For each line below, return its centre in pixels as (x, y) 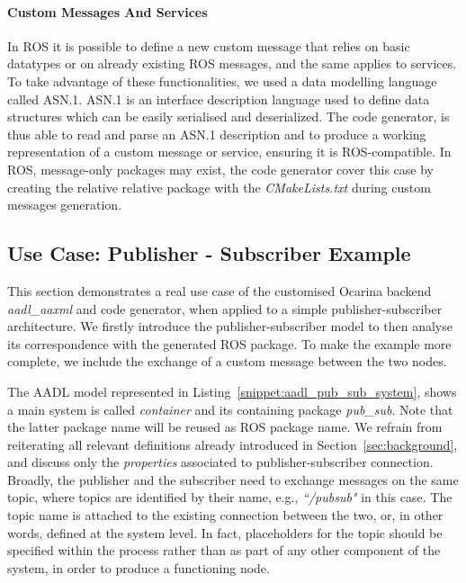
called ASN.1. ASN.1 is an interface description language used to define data (219, 99)
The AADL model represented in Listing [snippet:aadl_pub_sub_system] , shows (232, 391)
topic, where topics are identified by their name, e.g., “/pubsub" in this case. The (230, 497)
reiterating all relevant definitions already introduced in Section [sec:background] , (233, 444)
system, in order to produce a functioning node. (139, 567)
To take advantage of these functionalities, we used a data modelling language (222, 81)
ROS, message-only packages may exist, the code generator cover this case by (220, 169)
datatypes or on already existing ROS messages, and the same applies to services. (232, 63)
